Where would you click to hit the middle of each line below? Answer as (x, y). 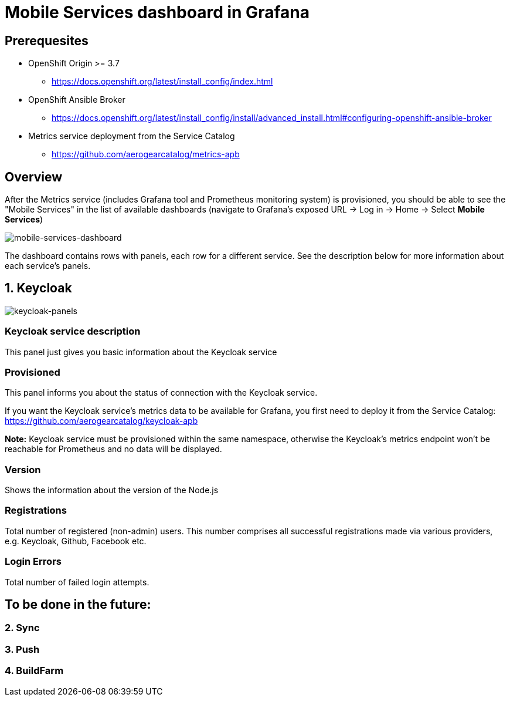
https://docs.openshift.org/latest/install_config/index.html (162, 82)
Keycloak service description (73, 331)
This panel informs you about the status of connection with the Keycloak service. (161, 393)
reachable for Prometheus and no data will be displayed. (113, 449)
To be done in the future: (78, 605)
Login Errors (33, 562)
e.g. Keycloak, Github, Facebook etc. (76, 541)
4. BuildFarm (34, 671)
